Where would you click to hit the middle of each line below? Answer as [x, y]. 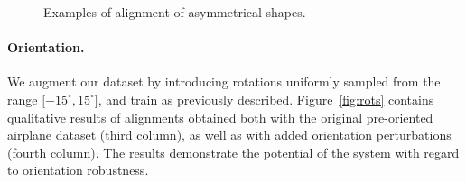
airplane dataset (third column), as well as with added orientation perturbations [229, 135]
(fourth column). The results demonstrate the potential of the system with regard [233, 152]
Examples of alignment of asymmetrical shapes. [175, 12]
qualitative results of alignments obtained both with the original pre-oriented [220, 117]
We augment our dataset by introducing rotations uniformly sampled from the [224, 82]
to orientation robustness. [78, 170]
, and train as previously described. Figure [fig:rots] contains [266, 99]
